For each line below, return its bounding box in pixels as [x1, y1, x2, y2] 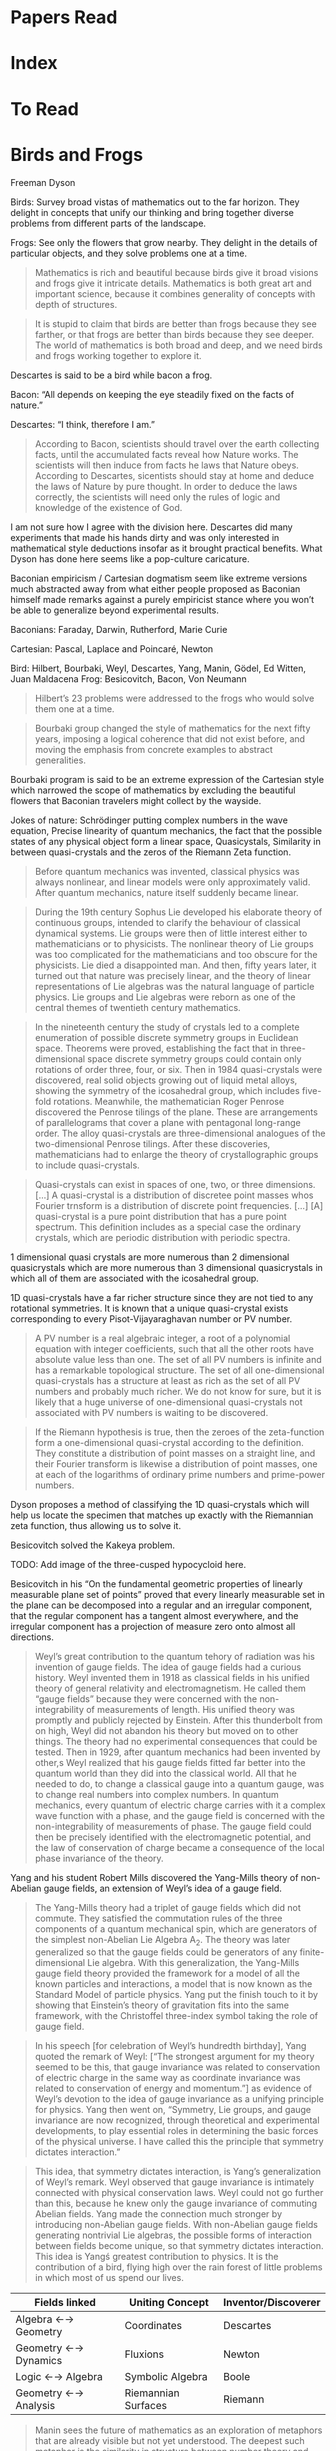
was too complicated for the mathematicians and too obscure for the [34, 948, 318, 960]
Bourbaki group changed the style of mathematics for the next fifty [34, 722, 311, 734]
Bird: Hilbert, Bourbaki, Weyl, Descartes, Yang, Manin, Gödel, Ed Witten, [10, 662, 307, 674]
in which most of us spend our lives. [34, 2272, 185, 2284]
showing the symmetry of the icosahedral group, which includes [34, 1084, 300, 1096]
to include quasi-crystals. [34, 1159, 140, 1171]
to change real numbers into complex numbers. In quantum [34, 1788, 280, 1800]
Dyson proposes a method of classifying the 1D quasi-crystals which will [10, 1498, 310, 1510]
